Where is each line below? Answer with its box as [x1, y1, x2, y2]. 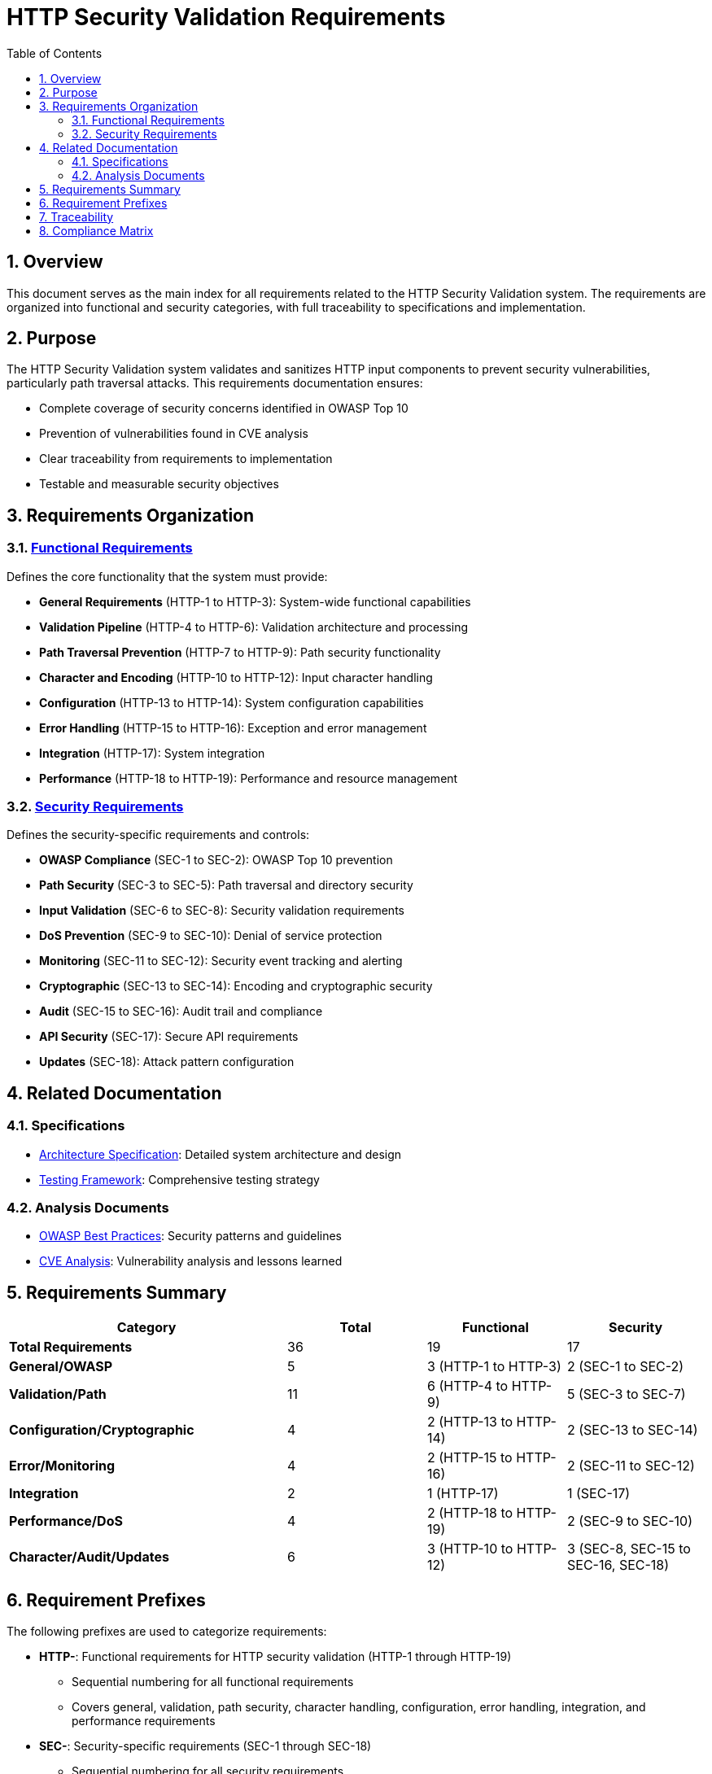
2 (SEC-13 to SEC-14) [567, 1422, 698, 1439]
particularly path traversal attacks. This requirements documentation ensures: [7, 376, 423, 391]
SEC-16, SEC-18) [567, 1557, 670, 1574]
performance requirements [72, 1714, 216, 1728]
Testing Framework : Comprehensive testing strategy [39, 1172, 320, 1186]
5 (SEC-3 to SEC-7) [567, 1386, 686, 1403]
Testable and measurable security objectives [39, 477, 279, 492]
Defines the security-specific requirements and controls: [7, 828, 310, 842]
